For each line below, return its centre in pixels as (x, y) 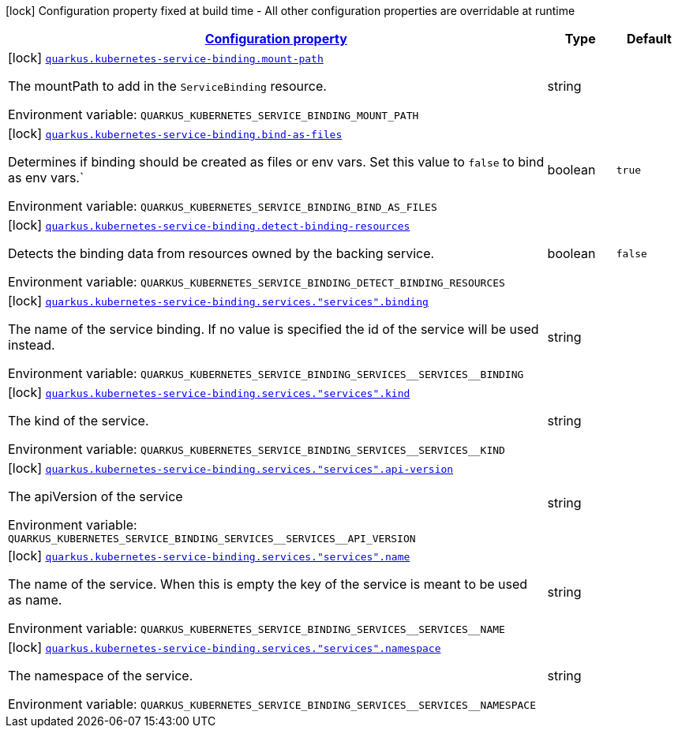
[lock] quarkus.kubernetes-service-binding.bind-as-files (175, 133)
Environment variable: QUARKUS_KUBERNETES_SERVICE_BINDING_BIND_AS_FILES (223, 206)
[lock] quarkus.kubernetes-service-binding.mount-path (166, 58)
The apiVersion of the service (96, 496)
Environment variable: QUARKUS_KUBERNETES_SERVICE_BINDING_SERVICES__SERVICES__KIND (257, 449)
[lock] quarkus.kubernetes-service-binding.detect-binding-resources (209, 225)
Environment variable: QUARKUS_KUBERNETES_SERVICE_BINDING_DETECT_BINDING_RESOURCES (257, 282)
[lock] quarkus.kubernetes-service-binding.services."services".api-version (231, 468)
